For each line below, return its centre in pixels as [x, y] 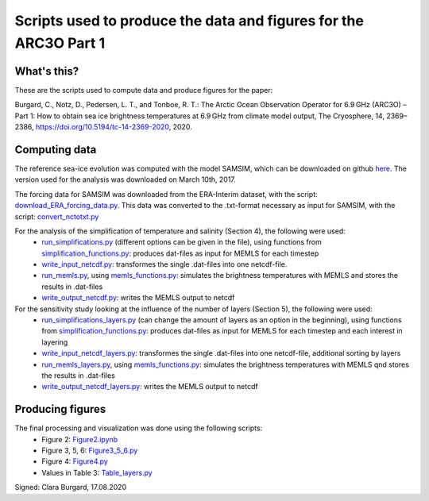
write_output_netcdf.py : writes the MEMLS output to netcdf [138, 298]
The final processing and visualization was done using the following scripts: [139, 428]
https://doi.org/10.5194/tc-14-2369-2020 [103, 127]
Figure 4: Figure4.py [75, 461]
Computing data [56, 150]
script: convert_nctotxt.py [57, 216]
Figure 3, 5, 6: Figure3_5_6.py [90, 451]
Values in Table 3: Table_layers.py [97, 472]
